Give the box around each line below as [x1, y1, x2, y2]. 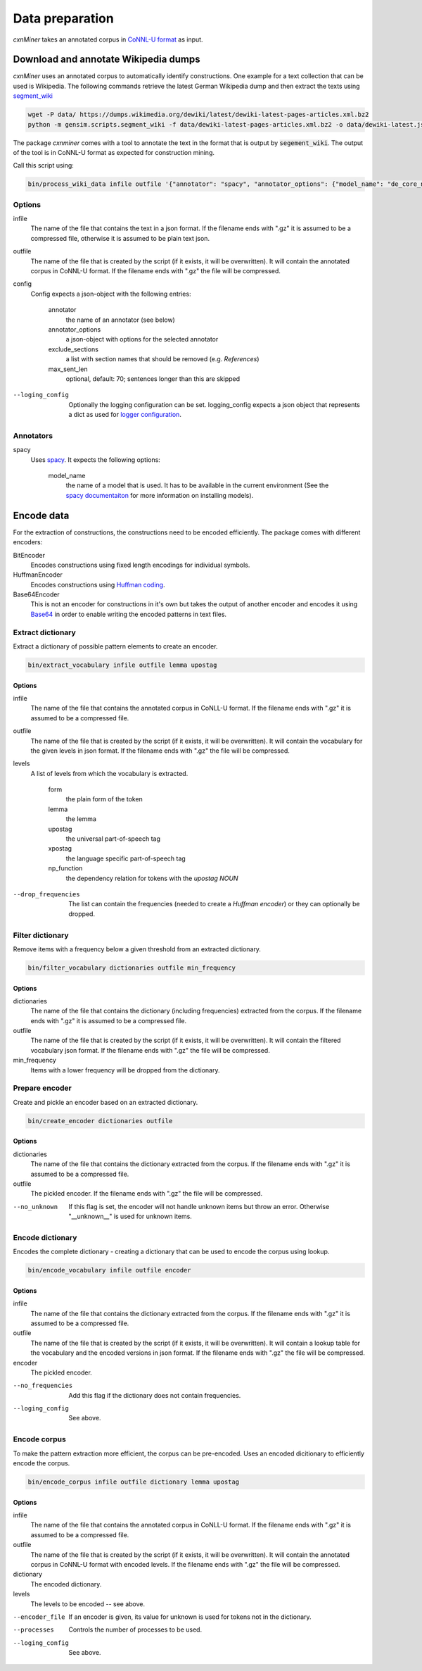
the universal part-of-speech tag [65, 834, 161, 843]
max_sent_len [48, 365, 88, 373]
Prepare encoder [13, 1083, 72, 1093]
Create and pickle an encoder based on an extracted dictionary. [13, 1098, 198, 1106]
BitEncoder [13, 551, 46, 559]
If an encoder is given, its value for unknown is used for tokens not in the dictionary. [68, 1613, 312, 1621]
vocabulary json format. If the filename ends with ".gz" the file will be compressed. [30, 1046, 270, 1054]
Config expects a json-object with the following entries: [30, 289, 191, 298]
